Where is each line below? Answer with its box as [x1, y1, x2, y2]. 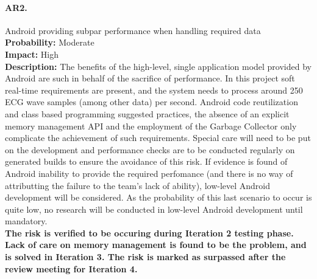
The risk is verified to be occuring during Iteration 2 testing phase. [5, 226, 294, 239]
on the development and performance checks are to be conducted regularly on [5, 143, 295, 156]
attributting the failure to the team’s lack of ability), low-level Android [5, 179, 271, 191]
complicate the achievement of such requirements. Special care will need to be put [5, 131, 311, 144]
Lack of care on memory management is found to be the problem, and [5, 238, 307, 251]
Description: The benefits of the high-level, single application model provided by [5, 60, 312, 72]
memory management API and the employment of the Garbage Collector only [5, 119, 297, 132]
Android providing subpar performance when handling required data [5, 24, 261, 36]
